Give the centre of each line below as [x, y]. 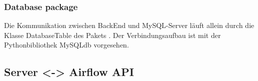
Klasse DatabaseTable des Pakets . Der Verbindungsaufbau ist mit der [112, 35]
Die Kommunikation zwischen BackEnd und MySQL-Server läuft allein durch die [129, 25]
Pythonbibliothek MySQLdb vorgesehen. [67, 45]
